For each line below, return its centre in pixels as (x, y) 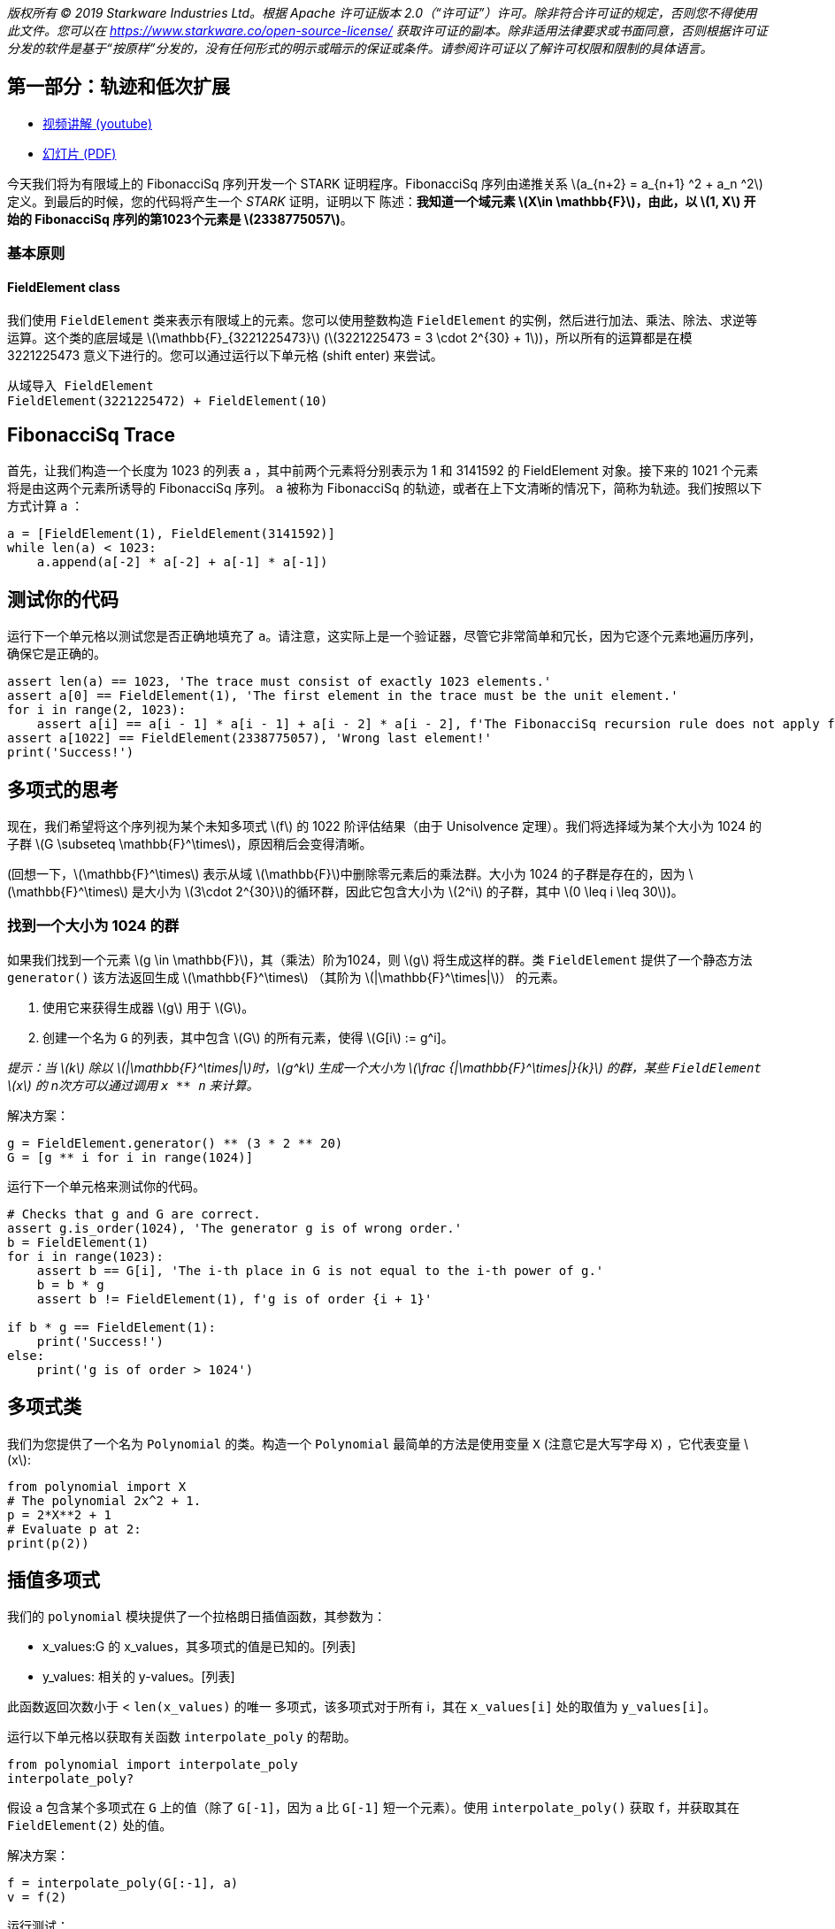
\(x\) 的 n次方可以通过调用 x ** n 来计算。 (133, 1085)
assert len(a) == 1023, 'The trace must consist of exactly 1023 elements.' (280, 682)
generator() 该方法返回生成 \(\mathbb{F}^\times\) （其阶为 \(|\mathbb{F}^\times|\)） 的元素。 (286, 977)
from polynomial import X (97, 1486)
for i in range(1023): (86, 1256)
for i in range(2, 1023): (97, 710)
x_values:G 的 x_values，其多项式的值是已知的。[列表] (199, 1647)
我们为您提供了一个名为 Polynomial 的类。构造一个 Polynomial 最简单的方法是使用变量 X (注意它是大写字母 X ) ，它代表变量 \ (378, 1443)
